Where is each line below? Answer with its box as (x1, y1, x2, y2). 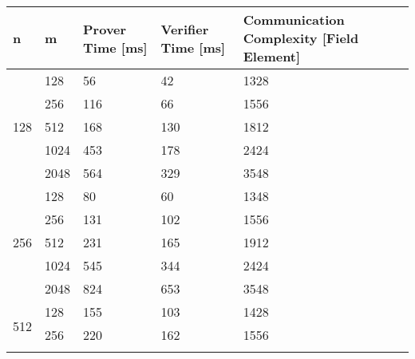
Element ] (243, 47, 301, 65)
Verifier (160, 19, 209, 38)
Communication (243, 10, 345, 29)
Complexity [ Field (243, 29, 359, 47)
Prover (83, 19, 127, 38)
